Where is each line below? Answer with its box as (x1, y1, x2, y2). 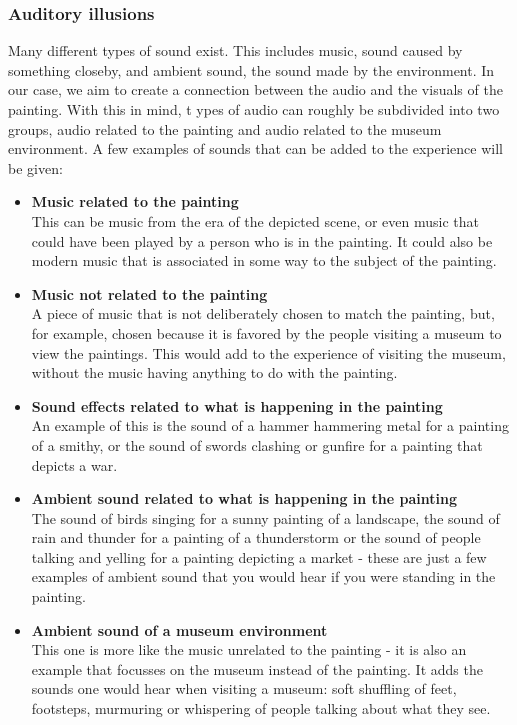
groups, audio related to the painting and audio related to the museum (8, 118, 442, 139)
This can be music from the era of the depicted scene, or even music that (31, 210, 479, 231)
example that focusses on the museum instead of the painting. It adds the (31, 658, 483, 679)
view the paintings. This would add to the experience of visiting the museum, (31, 342, 506, 363)
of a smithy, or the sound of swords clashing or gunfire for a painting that (31, 434, 483, 455)
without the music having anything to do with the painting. (31, 362, 398, 383)
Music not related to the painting (31, 283, 268, 304)
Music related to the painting (31, 191, 239, 212)
